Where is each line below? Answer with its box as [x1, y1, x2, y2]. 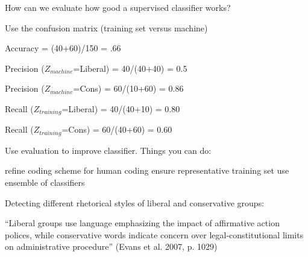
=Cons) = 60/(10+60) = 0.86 [73, 82, 184, 95]
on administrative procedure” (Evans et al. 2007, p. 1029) [5, 240, 218, 253]
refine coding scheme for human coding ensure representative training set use [5, 164, 289, 177]
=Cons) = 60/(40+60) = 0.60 [61, 123, 172, 136]
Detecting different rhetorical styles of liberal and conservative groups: [5, 196, 265, 209]
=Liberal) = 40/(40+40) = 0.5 [73, 62, 187, 74]
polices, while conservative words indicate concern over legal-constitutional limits [5, 228, 304, 241]
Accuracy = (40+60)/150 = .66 [5, 42, 121, 54]
